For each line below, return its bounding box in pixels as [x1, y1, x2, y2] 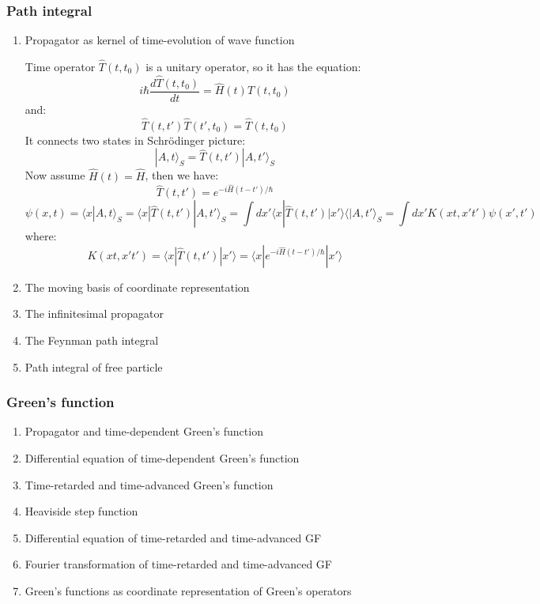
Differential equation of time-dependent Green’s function [25, 450, 300, 466]
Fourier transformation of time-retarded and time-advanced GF [25, 556, 332, 572]
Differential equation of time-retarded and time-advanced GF [25, 529, 322, 545]
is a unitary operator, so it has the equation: [145, 59, 361, 75]
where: [25, 228, 57, 244]
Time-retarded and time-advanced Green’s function [25, 476, 274, 493]
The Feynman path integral [25, 332, 159, 349]
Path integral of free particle [25, 358, 163, 375]
